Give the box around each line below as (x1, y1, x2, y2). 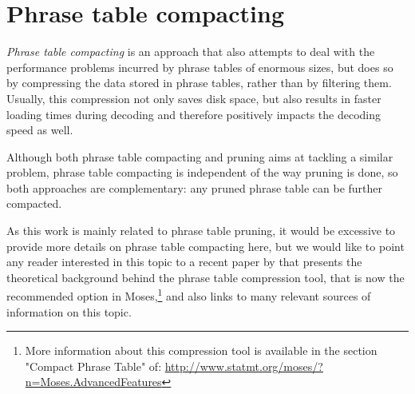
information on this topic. (6, 303, 132, 320)
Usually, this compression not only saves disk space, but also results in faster (6, 90, 381, 106)
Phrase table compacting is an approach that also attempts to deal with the (6, 43, 375, 60)
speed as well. (6, 121, 73, 138)
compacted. (6, 195, 62, 212)
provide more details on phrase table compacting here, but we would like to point (6, 237, 405, 254)
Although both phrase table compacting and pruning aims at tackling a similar (6, 148, 393, 165)
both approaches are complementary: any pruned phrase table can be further (6, 179, 383, 196)
